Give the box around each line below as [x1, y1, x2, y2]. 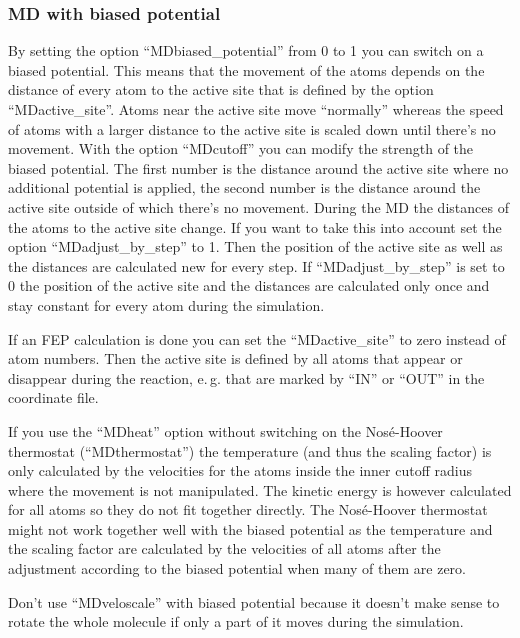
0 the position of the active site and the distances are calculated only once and [8, 275, 490, 296]
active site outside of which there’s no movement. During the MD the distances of [8, 196, 509, 217]
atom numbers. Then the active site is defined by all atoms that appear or [8, 348, 463, 369]
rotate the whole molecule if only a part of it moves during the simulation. [8, 611, 464, 632]
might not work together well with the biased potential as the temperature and [8, 518, 493, 539]
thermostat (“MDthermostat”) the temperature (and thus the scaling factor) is [8, 440, 492, 461]
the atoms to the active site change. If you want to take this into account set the [8, 216, 502, 237]
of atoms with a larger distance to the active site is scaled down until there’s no [8, 118, 496, 139]
